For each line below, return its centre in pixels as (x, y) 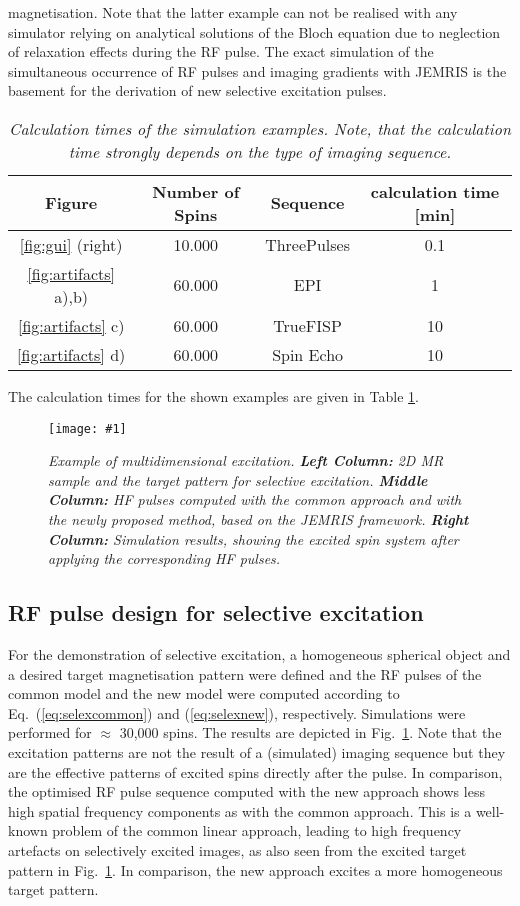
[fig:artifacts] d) (71, 354)
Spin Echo (308, 354)
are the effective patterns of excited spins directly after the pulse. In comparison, (255, 771)
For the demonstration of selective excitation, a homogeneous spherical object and (259, 653)
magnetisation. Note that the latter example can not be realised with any (233, 12)
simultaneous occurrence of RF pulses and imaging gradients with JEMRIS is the (257, 70)
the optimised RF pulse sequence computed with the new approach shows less (246, 791)
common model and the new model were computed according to (204, 693)
